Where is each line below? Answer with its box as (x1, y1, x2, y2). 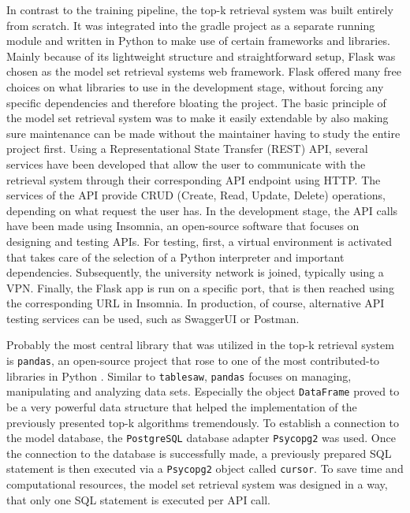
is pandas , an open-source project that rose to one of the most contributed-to (6, 352, 380, 369)
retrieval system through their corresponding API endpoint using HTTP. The (6, 171, 381, 188)
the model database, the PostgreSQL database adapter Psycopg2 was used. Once (6, 429, 396, 446)
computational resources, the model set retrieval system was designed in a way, (6, 476, 388, 493)
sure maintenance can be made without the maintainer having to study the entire (6, 125, 401, 141)
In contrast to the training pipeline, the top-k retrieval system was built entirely (6, 2, 393, 17)
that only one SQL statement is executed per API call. (6, 491, 271, 507)
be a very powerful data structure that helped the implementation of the (6, 399, 357, 415)
